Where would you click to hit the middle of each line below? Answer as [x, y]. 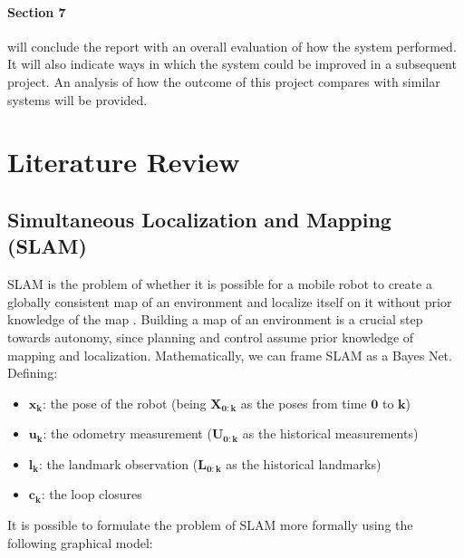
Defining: [33, 373]
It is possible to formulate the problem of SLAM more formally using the [210, 525]
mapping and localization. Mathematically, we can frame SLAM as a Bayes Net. [230, 355]
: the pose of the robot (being [125, 403]
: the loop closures [92, 494]
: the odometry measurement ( [127, 433]
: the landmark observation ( [119, 463]
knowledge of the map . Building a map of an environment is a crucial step [215, 319]
